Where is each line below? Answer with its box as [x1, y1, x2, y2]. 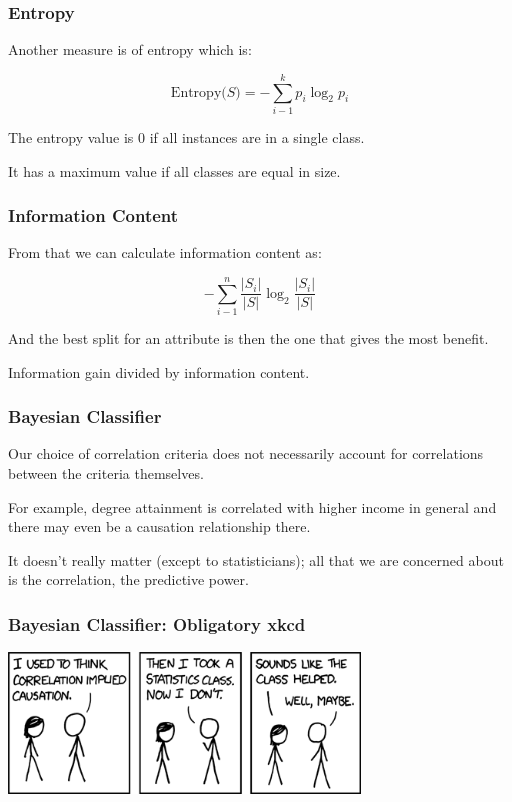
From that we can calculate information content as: [8, 242, 322, 263]
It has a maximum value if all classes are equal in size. [8, 160, 341, 181]
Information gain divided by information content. [8, 361, 310, 382]
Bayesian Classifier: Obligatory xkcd [8, 611, 306, 636]
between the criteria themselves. [8, 463, 204, 484]
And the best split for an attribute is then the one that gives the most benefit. [8, 328, 489, 349]
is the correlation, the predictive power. [8, 569, 249, 590]
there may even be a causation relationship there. [8, 516, 311, 537]
